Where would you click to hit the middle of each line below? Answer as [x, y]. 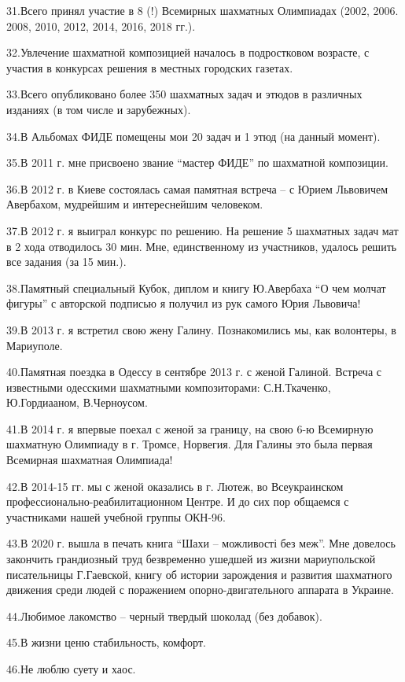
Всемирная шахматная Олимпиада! [90, 460]
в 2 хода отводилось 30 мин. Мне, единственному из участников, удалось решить [202, 246]
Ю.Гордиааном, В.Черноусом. [77, 402]
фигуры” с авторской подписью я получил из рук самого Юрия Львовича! [184, 303]
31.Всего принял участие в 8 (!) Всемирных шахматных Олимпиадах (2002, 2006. [202, 10]
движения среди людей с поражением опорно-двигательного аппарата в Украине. [200, 590]
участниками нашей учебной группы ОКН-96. [116, 516]
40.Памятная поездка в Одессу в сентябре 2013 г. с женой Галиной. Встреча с [194, 372]
